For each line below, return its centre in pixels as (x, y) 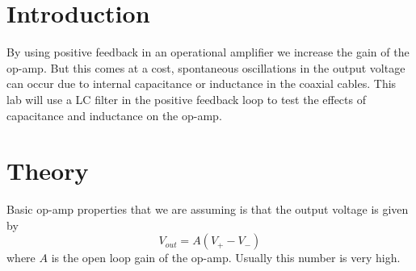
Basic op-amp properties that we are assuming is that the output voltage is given (208, 209)
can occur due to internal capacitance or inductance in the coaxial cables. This (202, 83)
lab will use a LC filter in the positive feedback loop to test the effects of (186, 99)
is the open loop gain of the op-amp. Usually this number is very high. (226, 258)
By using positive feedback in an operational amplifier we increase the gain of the (208, 52)
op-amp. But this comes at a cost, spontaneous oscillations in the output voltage (206, 67)
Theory (48, 171)
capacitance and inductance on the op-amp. (114, 115)
